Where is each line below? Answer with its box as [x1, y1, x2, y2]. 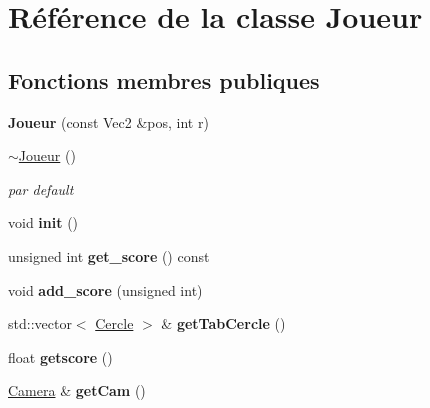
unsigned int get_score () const [8, 245, 210, 266]
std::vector [8, 313, 72, 334]
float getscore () [8, 346, 113, 367]
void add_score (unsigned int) [8, 279, 203, 300]
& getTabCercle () [161, 313, 286, 334]
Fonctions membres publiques [8, 64, 320, 95]
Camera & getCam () [8, 380, 146, 401]
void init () [8, 212, 79, 233]
